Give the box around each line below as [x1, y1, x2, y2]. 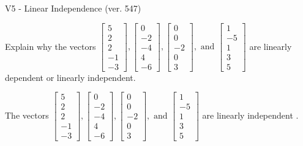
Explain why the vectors [5, 40, 96, 52]
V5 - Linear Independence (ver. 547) [5, 2, 141, 14]
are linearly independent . [202, 108, 299, 121]
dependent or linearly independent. [5, 71, 136, 83]
